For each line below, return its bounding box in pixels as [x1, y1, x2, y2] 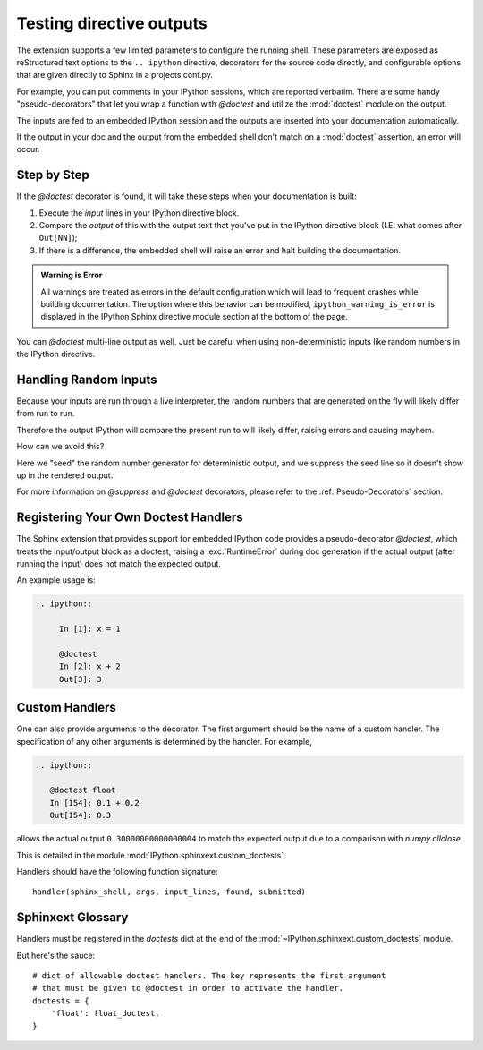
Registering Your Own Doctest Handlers [16, 510, 243, 525]
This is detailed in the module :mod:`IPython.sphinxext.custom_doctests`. [16, 849, 286, 860]
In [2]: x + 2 [58, 662, 121, 671]
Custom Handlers [16, 700, 116, 715]
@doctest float [49, 785, 116, 796]
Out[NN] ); [38, 233, 78, 243]
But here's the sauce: [16, 950, 96, 960]
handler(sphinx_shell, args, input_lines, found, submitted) [32, 887, 306, 897]
